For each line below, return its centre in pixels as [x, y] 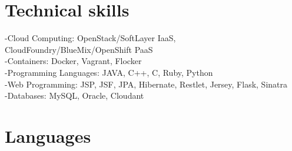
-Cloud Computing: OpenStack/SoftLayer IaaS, [90, 38]
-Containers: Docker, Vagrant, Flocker [73, 61]
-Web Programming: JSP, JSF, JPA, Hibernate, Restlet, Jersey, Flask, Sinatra [146, 84]
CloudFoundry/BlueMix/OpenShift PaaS [79, 49]
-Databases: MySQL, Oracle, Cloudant [74, 95]
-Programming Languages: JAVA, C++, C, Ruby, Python [109, 72]
